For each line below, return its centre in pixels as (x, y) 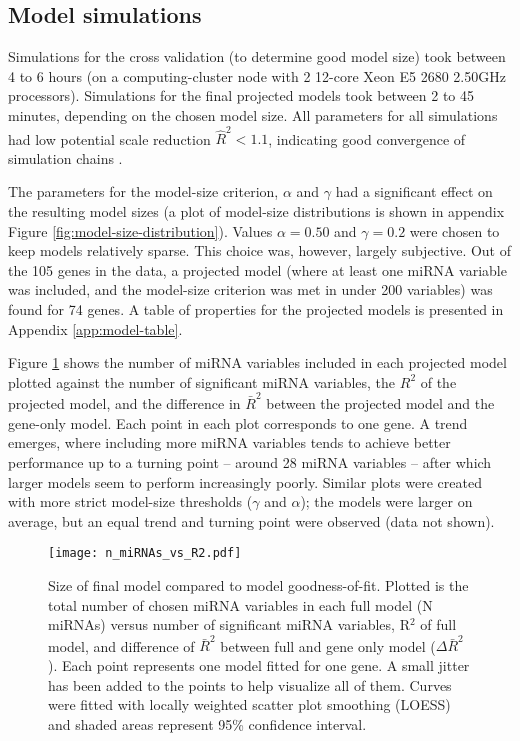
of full (438, 624)
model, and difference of (121, 645)
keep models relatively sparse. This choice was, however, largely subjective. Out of (260, 250)
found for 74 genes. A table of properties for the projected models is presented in (256, 309)
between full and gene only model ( (328, 645)
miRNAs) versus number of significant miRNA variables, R (229, 624)
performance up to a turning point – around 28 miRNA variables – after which (250, 461)
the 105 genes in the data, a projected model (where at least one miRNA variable (257, 269)
